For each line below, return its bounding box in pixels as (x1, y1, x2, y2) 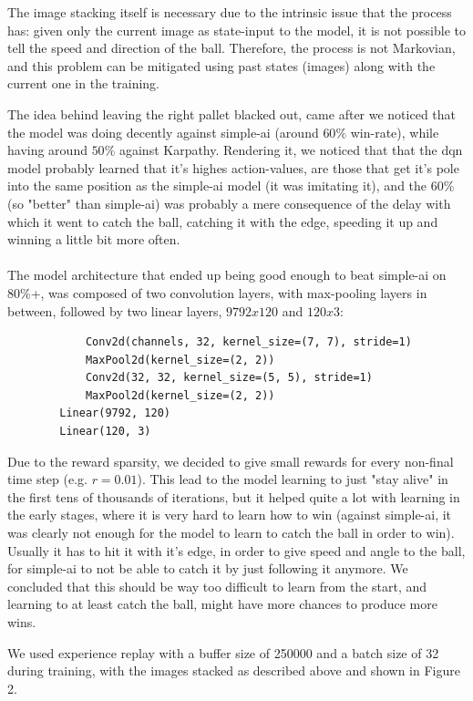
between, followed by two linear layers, (7, 301, 222, 320)
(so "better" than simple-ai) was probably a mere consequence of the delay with (7, 193, 451, 212)
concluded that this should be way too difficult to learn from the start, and (7, 576, 427, 595)
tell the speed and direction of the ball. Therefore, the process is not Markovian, (7, 38, 456, 57)
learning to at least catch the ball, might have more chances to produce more (7, 594, 437, 613)
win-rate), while (350, 122, 439, 141)
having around (7, 140, 87, 160)
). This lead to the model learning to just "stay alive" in (137, 469, 448, 489)
